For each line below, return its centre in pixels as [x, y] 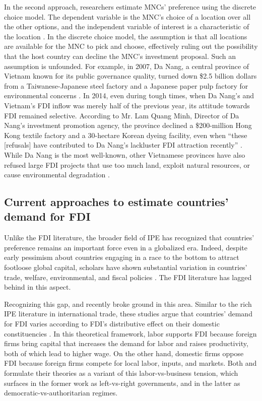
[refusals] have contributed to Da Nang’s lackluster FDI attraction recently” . [123, 145]
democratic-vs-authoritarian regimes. [61, 393]
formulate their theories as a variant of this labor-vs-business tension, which [121, 373]
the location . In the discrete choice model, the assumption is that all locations [126, 36]
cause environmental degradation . [57, 175]
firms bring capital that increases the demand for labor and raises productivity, [126, 343]
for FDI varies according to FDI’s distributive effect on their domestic [112, 324]
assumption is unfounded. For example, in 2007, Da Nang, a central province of [127, 66]
